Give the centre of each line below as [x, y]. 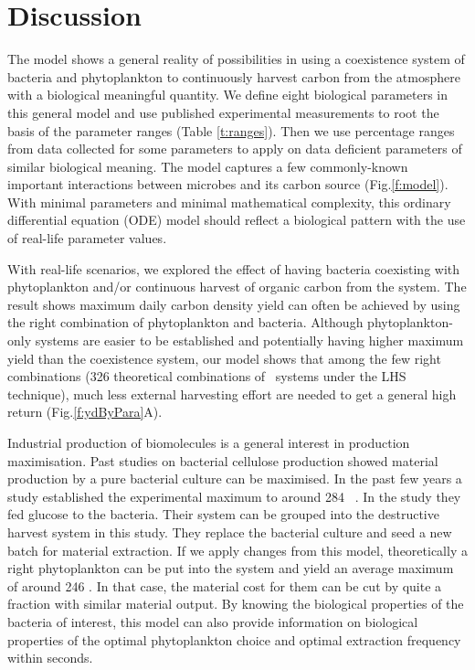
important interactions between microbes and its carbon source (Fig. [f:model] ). [228, 184]
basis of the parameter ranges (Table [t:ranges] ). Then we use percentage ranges [231, 130]
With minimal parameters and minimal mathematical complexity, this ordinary [229, 202]
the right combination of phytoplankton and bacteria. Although [185, 322]
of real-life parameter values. [87, 238]
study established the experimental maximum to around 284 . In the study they [234, 496]
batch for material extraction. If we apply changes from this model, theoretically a [237, 550]
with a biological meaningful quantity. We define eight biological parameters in [228, 95]
